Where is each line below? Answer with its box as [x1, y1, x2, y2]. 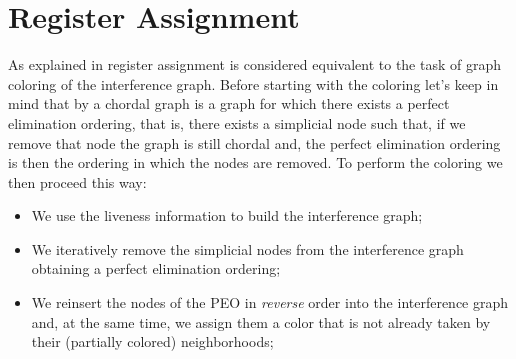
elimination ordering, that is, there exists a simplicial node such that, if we [8, 112, 466, 133]
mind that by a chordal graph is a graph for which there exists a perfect [8, 93, 450, 114]
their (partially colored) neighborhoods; [31, 331, 274, 352]
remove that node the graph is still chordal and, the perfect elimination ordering [8, 132, 501, 153]
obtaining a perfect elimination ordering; [31, 258, 281, 279]
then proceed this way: [8, 171, 147, 192]
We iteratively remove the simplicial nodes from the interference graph [31, 238, 464, 259]
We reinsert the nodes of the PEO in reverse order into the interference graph [31, 292, 509, 313]
